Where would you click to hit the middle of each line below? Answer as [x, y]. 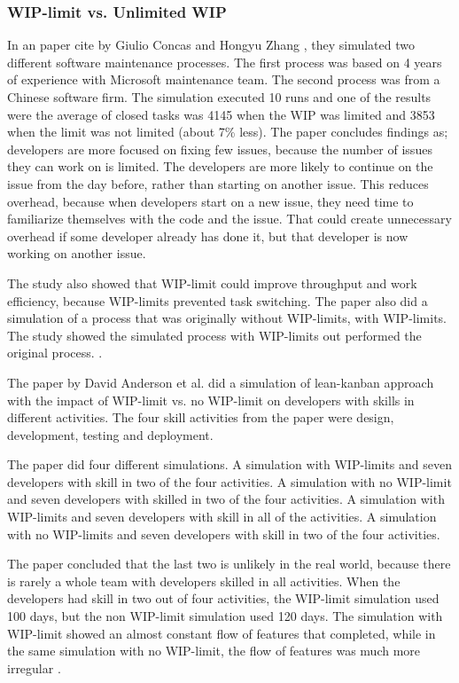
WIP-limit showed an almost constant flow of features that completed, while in [222, 633]
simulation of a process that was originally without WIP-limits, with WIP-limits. [227, 318]
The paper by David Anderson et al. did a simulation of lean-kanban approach [221, 382]
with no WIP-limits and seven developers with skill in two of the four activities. [224, 534]
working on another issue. [77, 253]
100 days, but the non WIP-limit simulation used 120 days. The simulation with [225, 616]
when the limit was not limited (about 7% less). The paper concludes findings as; [228, 132]
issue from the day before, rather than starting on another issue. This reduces [218, 183]
